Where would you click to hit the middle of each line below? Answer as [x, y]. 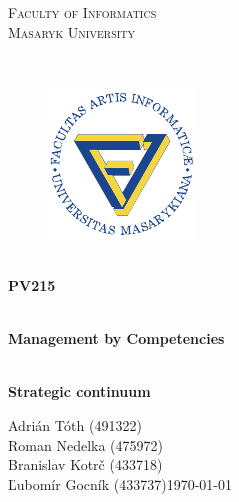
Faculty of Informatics [82, 12]
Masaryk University [72, 31]
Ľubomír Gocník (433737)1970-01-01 [120, 483]
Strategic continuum [79, 391]
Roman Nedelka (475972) [85, 444]
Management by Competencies [116, 338]
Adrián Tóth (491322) [75, 424]
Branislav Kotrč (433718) [85, 464]
